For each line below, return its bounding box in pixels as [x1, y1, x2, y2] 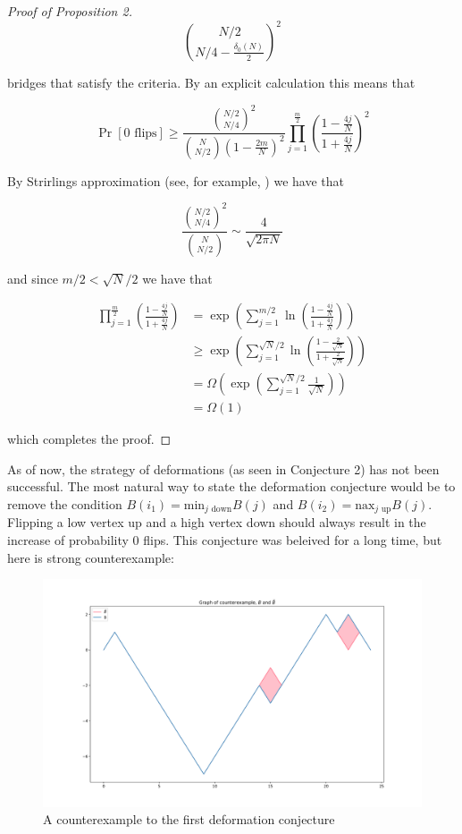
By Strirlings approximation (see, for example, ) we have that [7, 171, 344, 190]
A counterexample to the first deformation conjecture [43, 810, 335, 829]
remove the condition [7, 495, 122, 514]
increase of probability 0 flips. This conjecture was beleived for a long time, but [7, 531, 442, 549]
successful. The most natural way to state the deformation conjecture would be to [7, 477, 456, 496]
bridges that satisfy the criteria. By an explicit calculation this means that [7, 73, 416, 92]
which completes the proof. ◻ [7, 430, 172, 448]
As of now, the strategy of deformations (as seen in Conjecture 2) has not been [7, 459, 440, 478]
